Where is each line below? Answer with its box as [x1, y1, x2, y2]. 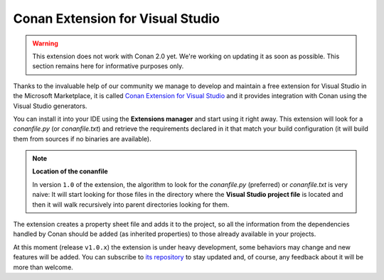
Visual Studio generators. [13, 102, 87, 110]
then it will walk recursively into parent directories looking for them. [32, 200, 230, 209]
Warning [32, 39, 58, 48]
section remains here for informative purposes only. [32, 62, 184, 70]
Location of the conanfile [32, 167, 108, 176]
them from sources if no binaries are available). [13, 134, 152, 143]
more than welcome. [13, 263, 74, 271]
